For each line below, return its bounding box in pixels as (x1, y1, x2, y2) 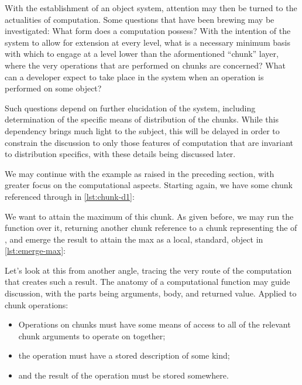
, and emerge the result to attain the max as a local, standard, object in (5, 233, 263, 245)
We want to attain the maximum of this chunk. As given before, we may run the (5, 210, 294, 222)
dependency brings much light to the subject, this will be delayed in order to (5, 124, 280, 137)
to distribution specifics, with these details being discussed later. (5, 148, 236, 160)
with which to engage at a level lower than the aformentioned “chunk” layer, (5, 47, 279, 60)
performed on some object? (5, 82, 102, 94)
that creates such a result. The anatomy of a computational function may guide (5, 275, 290, 288)
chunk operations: (5, 298, 68, 311)
